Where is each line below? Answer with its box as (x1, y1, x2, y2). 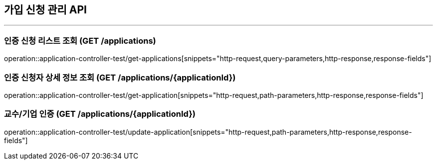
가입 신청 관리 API (4, 3, 87, 16)
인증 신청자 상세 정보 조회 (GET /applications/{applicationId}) (4, 72, 236, 82)
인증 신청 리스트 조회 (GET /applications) (4, 35, 156, 46)
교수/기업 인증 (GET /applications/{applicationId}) (4, 109, 196, 119)
